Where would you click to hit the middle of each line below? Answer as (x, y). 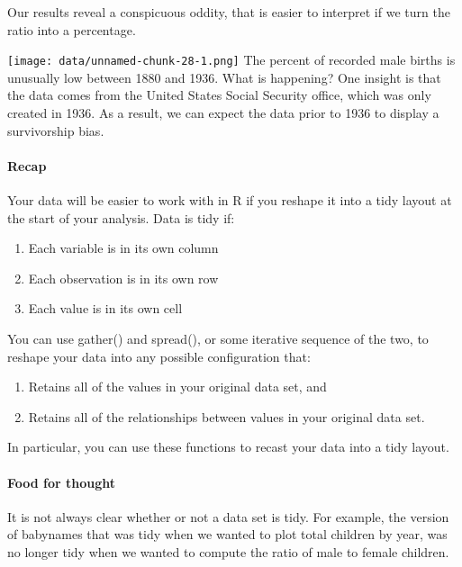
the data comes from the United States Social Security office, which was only (219, 95)
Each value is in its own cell (105, 308)
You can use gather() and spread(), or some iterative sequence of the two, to (218, 338)
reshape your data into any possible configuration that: (159, 356)
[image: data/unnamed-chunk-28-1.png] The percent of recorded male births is (231, 60)
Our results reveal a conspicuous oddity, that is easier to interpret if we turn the (229, 12)
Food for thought (62, 482)
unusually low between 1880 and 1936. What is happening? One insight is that (224, 77)
